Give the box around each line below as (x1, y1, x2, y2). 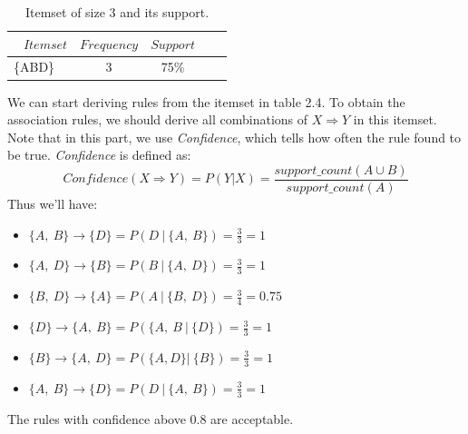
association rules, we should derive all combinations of (7, 110, 308, 129)
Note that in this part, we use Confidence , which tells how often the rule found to (7, 127, 462, 146)
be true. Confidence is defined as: (7, 145, 191, 164)
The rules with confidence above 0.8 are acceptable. (7, 409, 294, 428)
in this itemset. (353, 110, 437, 129)
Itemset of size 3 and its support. (24, 3, 210, 21)
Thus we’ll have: (7, 193, 98, 212)
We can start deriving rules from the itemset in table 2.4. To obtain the (7, 92, 405, 111)
